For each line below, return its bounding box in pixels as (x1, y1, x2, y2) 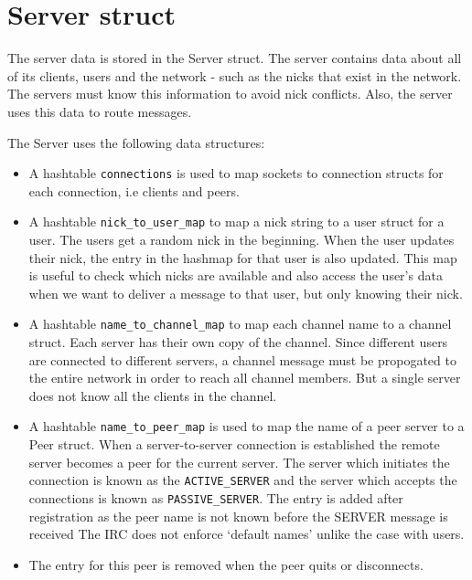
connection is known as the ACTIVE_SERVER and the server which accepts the (28, 470, 457, 490)
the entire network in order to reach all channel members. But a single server (28, 368, 461, 387)
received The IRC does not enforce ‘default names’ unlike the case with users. (28, 524, 465, 543)
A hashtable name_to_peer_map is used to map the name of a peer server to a (28, 417, 465, 436)
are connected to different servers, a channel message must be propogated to (28, 350, 456, 369)
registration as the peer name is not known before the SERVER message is (28, 506, 448, 525)
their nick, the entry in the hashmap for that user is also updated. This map (28, 248, 457, 267)
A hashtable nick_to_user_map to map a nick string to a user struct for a (28, 212, 445, 231)
